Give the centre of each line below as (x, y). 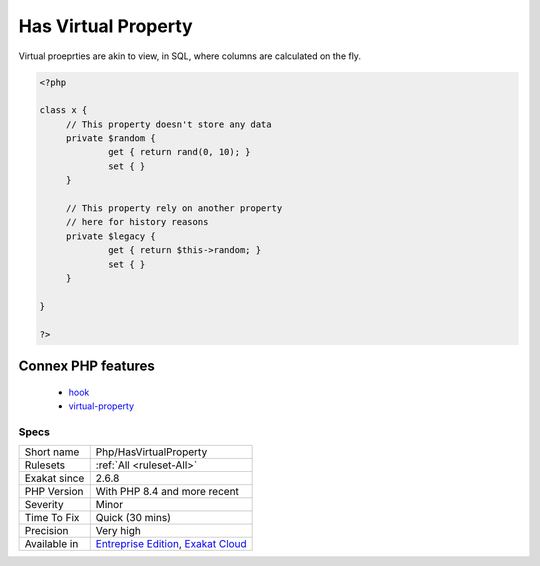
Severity (44, 505)
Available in (51, 544)
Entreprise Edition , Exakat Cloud (171, 544)
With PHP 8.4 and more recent (167, 492)
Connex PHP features (86, 365)
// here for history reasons (137, 222)
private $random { (111, 138)
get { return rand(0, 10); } (179, 152)
